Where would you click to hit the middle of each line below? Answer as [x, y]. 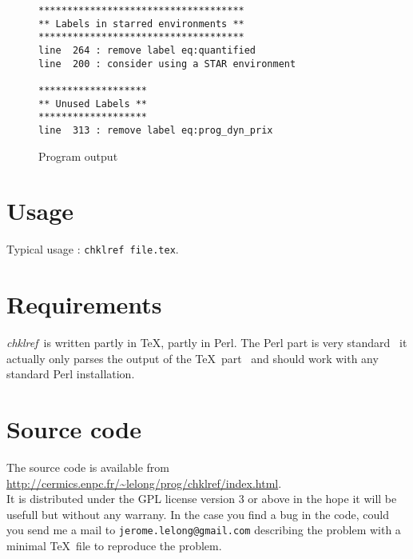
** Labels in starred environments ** [141, 24]
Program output [78, 156]
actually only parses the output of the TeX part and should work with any [193, 358]
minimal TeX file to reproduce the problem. [114, 545]
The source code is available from [88, 467]
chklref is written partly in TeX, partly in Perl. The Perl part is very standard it [207, 343]
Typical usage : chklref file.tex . [93, 249]
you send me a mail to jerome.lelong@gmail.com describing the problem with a [204, 530]
